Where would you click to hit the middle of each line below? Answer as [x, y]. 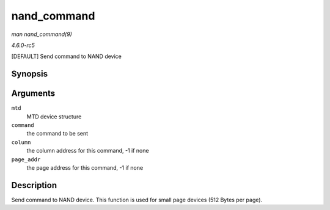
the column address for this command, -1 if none [88, 151]
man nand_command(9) [42, 34]
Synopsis [30, 74]
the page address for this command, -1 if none [85, 167]
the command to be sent [57, 134]
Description [34, 185]
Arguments [33, 94]
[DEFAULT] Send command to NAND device [67, 56]
